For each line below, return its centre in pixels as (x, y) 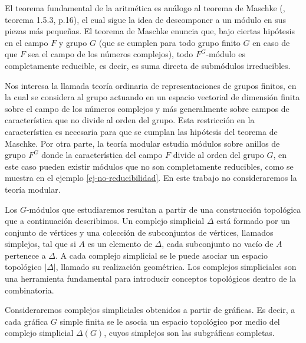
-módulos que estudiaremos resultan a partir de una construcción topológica (164, 209)
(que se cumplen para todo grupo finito (170, 42)
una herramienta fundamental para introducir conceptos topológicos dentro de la (150, 278)
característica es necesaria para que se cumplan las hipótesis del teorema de (141, 131)
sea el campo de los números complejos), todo (111, 54)
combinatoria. (29, 290)
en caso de (271, 42)
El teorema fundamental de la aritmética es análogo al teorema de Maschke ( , (145, 8)
